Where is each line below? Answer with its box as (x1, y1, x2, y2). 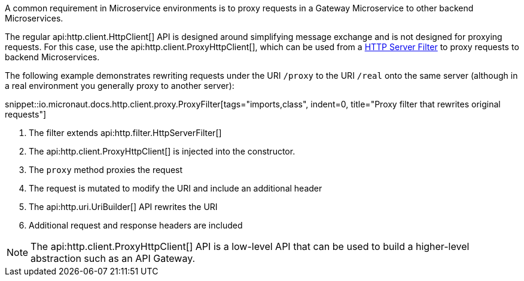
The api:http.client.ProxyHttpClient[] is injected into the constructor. (29, 146, 295, 156)
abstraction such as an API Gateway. (31, 252, 196, 264)
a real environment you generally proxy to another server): (5, 81, 234, 91)
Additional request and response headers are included (29, 220, 243, 230)
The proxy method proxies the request (29, 165, 183, 175)
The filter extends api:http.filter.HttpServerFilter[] (29, 128, 222, 138)
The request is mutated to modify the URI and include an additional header (29, 183, 322, 193)
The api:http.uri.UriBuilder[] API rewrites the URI (29, 202, 218, 212)
